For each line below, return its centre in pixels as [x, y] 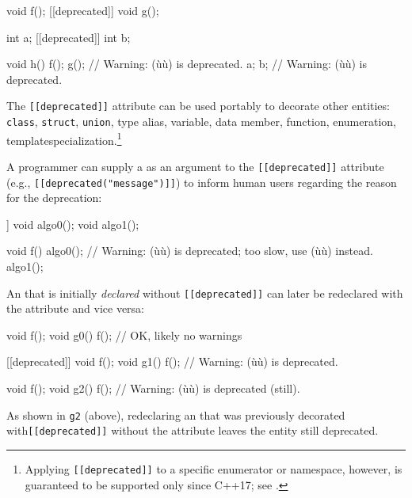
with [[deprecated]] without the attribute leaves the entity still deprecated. [193, 430]
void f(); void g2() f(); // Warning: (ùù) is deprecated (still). [153, 388]
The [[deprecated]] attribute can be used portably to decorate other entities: [198, 106]
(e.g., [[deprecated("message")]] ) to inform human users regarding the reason [202, 182]
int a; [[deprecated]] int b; [69, 37]
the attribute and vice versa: [75, 308]
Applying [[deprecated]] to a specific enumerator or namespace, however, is [214, 468]
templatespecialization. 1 [64, 139]
